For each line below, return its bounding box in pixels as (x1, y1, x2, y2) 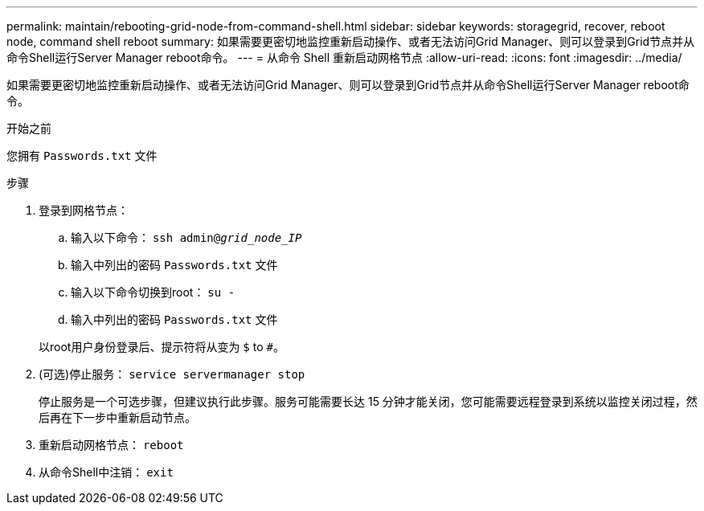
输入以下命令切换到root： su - (71, 285, 235, 299)
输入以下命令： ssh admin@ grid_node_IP (71, 231, 302, 244)
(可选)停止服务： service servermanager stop (39, 367, 305, 381)
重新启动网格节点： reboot (39, 438, 184, 452)
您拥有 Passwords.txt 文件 (6, 149, 158, 162)
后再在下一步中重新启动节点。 (39, 411, 196, 424)
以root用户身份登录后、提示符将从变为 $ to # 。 (39, 340, 284, 354)
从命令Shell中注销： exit (39, 465, 174, 479)
